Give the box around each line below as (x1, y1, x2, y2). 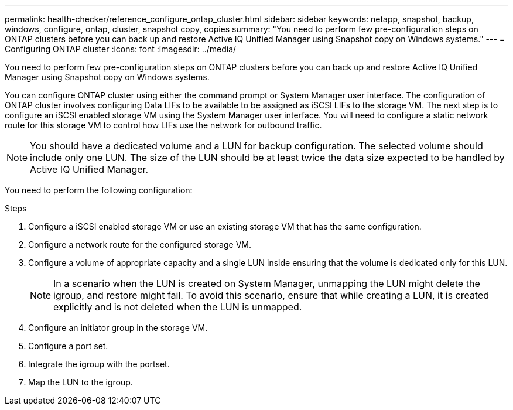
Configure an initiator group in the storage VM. (28, 323, 208, 333)
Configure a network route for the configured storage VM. (28, 240, 251, 250)
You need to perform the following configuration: (5, 185, 193, 195)
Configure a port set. (28, 341, 108, 351)
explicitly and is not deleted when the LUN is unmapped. (53, 301, 302, 313)
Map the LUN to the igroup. (28, 377, 133, 387)
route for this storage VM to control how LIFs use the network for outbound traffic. (5, 120, 322, 130)
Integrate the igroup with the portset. (28, 359, 170, 369)
